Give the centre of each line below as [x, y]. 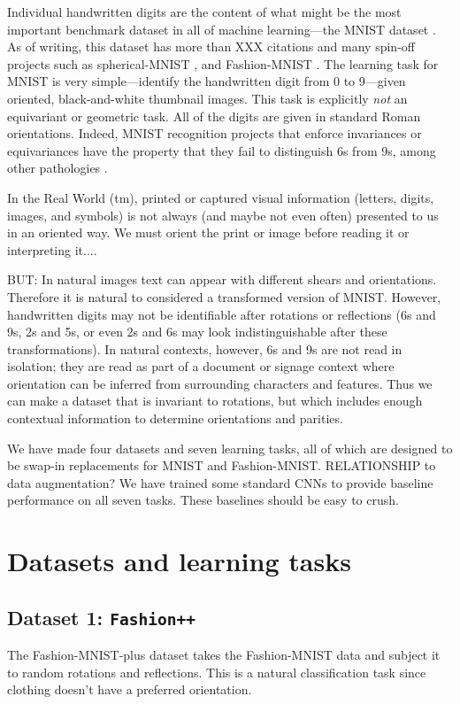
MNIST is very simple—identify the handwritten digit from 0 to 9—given [207, 81]
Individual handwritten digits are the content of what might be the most [204, 12]
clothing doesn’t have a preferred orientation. [130, 689]
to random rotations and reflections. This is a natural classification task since [217, 672]
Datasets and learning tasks [179, 561]
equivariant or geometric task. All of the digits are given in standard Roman [214, 116]
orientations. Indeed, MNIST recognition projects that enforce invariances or [215, 133]
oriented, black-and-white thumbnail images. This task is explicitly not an [207, 98]
